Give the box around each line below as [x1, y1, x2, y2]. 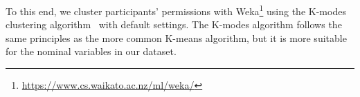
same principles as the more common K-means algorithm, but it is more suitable [6, 30, 347, 45]
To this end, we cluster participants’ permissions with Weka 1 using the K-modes [6, 2, 346, 18]
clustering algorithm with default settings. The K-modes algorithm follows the [6, 17, 342, 32]
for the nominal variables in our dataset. [6, 44, 177, 58]
